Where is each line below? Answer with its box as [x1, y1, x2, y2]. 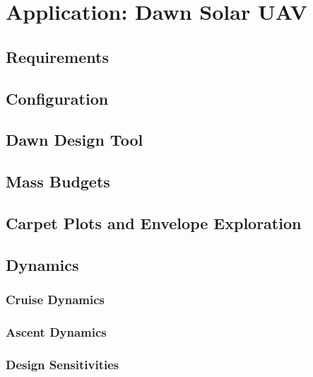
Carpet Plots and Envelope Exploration [6, 211, 302, 233]
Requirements [6, 45, 109, 67]
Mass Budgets [6, 170, 110, 192]
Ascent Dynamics [6, 323, 107, 340]
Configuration [6, 87, 109, 109]
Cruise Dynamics [6, 290, 105, 308]
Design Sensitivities [6, 355, 119, 373]
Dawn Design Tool [6, 129, 143, 151]
